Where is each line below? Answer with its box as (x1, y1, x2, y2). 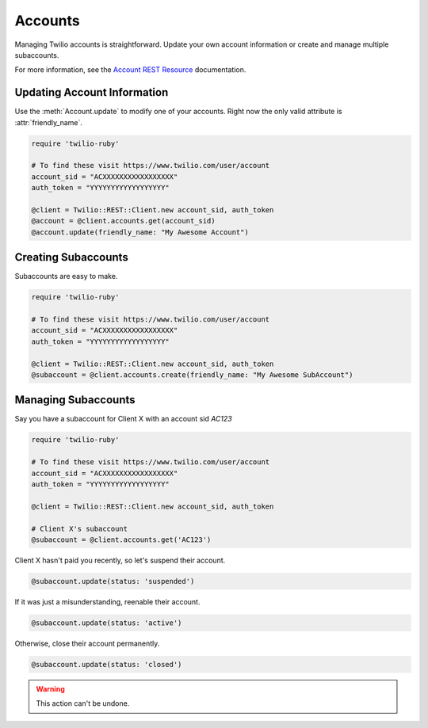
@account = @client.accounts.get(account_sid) (31, 216, 216, 226)
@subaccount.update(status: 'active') (31, 618, 182, 627)
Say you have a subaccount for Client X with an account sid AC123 (14, 414, 233, 424)
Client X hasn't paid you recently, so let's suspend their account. (14, 555, 226, 565)
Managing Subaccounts (14, 393, 136, 407)
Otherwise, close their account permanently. (14, 638, 160, 648)
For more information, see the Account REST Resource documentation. (14, 65, 246, 74)
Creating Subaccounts (14, 250, 128, 265)
